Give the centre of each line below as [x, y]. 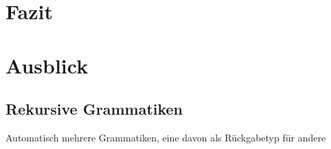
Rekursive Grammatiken [94, 109]
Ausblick [47, 65]
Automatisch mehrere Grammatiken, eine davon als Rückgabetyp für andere [166, 137]
